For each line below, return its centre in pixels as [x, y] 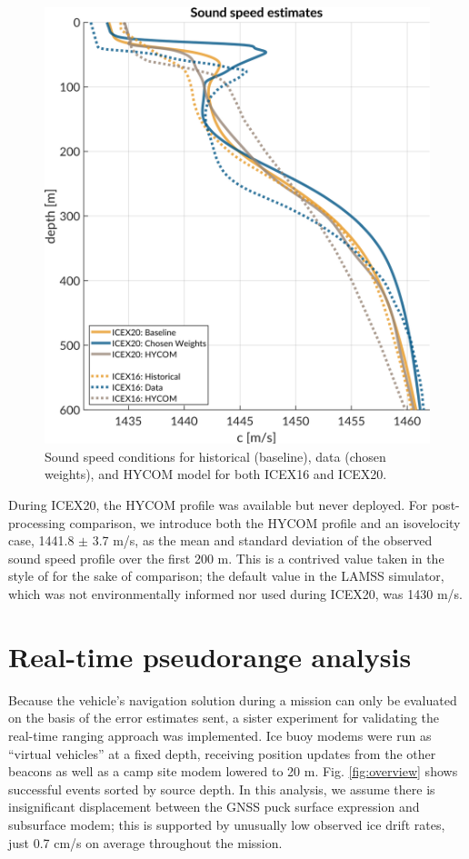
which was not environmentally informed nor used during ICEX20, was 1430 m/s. [235, 594]
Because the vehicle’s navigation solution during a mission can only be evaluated [233, 699]
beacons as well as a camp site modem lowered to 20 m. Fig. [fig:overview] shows [233, 771]
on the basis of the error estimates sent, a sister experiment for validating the [224, 718]
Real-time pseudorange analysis [210, 656]
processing [37, 522]
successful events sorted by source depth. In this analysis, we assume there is [222, 789]
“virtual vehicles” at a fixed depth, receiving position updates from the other [222, 753]
